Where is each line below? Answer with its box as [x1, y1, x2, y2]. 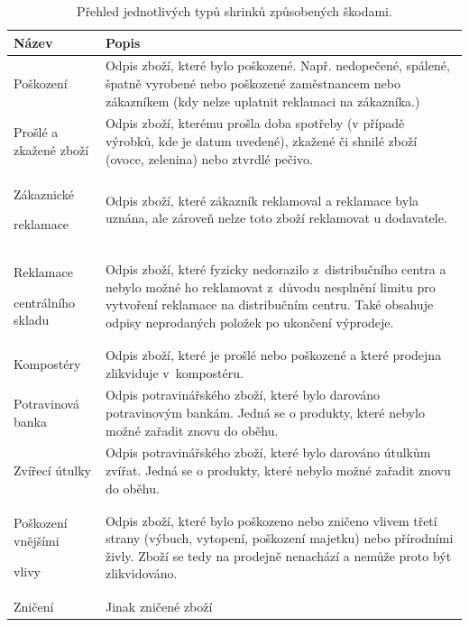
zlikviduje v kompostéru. [105, 363, 244, 382]
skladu [14, 310, 50, 329]
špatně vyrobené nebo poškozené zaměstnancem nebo [105, 74, 400, 93]
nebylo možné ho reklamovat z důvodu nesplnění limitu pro [105, 277, 436, 296]
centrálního [14, 292, 76, 311]
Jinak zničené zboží [105, 596, 213, 615]
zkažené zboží [14, 140, 89, 159]
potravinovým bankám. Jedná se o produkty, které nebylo [105, 403, 425, 421]
